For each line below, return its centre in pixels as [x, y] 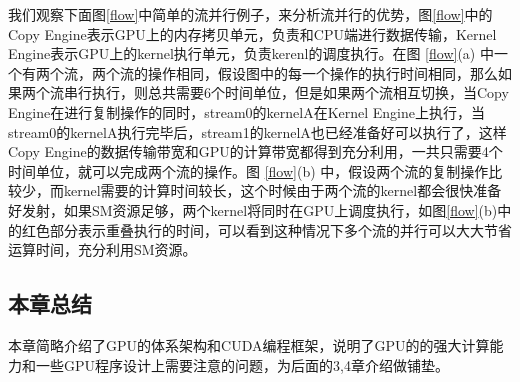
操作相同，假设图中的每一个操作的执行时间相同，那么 [322, 72]
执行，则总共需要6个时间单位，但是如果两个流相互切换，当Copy [300, 92]
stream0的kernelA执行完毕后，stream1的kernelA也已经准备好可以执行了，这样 [257, 131]
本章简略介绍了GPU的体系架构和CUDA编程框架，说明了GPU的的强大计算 [249, 344]
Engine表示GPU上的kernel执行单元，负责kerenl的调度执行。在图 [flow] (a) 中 [251, 53]
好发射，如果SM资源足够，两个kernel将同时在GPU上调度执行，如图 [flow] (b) [253, 209]
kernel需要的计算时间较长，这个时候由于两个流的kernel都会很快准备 [282, 190]
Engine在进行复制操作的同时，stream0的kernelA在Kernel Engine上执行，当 [246, 111]
